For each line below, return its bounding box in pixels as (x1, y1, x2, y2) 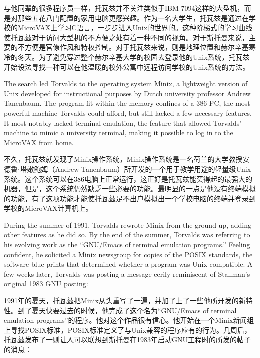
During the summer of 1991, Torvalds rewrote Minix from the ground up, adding (4, 219, 251, 230)
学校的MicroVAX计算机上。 (4, 203, 93, 213)
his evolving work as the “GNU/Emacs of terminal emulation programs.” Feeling (4, 239, 250, 250)
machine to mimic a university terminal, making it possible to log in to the (4, 127, 233, 138)
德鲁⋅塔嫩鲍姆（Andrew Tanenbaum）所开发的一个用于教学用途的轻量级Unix (4, 163, 251, 174)
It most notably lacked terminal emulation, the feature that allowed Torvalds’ (4, 117, 242, 128)
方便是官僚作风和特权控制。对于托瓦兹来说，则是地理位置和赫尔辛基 (24, 42, 249, 52)
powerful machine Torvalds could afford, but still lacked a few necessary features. (4, 107, 252, 118)
